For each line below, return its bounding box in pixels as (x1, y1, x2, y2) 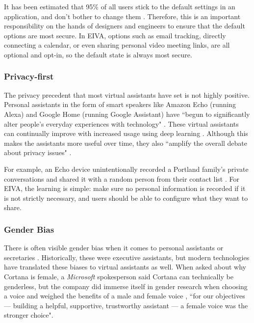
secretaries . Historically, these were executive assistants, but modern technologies (4, 252, 250, 262)
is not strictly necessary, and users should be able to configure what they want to (4, 192, 248, 203)
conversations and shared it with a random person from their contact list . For (4, 173, 239, 184)
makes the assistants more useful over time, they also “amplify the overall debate (4, 137, 248, 148)
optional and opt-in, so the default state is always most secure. (4, 49, 192, 59)
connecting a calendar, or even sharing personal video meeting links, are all (4, 40, 230, 50)
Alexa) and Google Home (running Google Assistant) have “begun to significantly (4, 108, 250, 119)
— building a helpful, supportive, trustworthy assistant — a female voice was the (4, 300, 248, 310)
